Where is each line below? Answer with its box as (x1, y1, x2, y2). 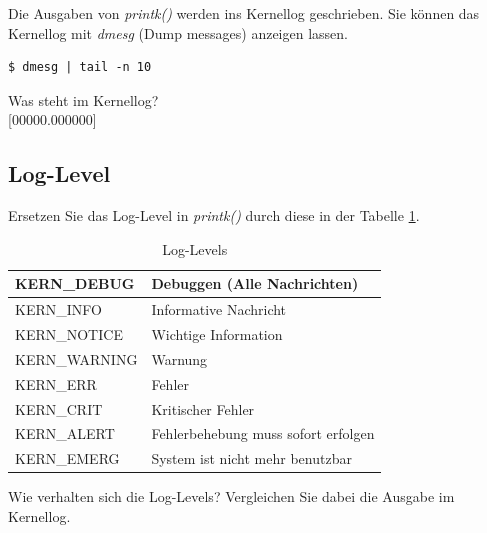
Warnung (151, 348, 208, 369)
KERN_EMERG (15, 448, 120, 469)
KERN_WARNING (15, 348, 138, 369)
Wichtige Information (151, 324, 283, 345)
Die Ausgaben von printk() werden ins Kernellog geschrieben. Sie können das (8, 3, 480, 23)
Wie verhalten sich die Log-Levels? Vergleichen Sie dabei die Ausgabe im (8, 486, 455, 507)
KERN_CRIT (15, 398, 103, 419)
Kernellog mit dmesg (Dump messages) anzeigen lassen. (8, 22, 348, 43)
